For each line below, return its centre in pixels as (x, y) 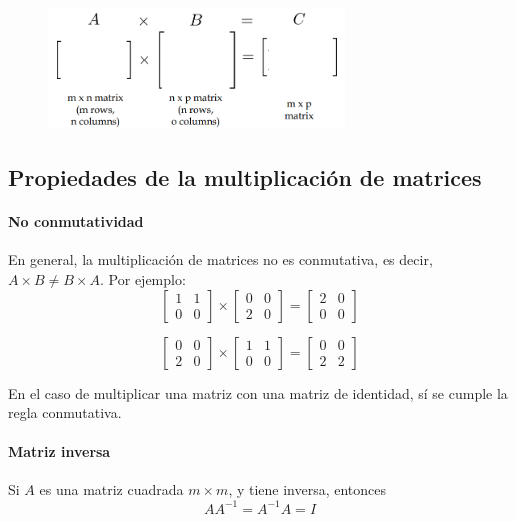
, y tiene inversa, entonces (307, 489)
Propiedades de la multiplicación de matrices (245, 177)
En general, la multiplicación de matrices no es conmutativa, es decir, (220, 259)
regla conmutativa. (65, 412)
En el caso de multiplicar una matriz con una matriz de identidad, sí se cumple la (258, 392)
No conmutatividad (76, 221)
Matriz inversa (59, 451)
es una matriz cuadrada (111, 489)
